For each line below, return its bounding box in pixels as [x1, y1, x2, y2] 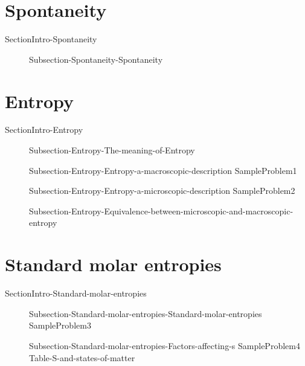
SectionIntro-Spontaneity [5, 33, 97, 45]
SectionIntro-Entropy [5, 123, 83, 136]
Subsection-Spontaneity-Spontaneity [29, 53, 163, 65]
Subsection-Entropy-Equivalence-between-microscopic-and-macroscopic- [29, 204, 294, 217]
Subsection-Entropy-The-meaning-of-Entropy [29, 144, 195, 156]
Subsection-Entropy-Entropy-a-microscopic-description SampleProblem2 [29, 184, 295, 197]
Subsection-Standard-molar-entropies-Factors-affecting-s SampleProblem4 [29, 339, 300, 352]
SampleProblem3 [29, 319, 91, 332]
